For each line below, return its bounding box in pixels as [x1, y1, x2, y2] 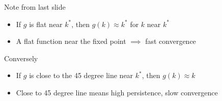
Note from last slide [4, 2, 66, 12]
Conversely [4, 53, 38, 63]
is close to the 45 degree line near [29, 70, 133, 81]
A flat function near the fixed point [16, 36, 126, 46]
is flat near [29, 18, 63, 29]
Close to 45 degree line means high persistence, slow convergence [16, 87, 218, 97]
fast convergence [145, 36, 196, 46]
